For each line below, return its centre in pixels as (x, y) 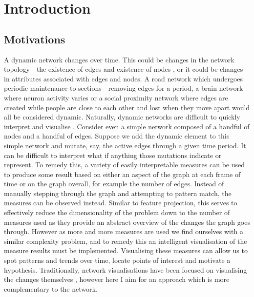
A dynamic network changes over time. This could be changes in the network (119, 59)
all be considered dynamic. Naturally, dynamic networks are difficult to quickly (122, 117)
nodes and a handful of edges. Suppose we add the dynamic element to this (117, 136)
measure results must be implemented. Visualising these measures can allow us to (126, 250)
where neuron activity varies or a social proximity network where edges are (116, 97)
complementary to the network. (51, 288)
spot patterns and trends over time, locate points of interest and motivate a (117, 260)
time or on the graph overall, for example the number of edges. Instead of (114, 184)
